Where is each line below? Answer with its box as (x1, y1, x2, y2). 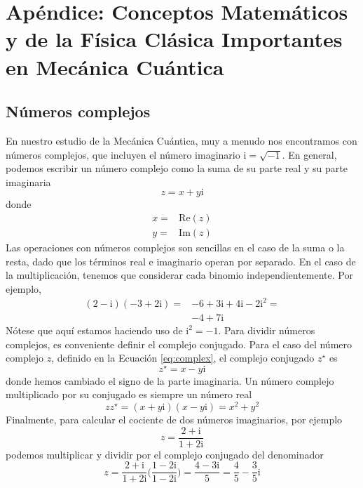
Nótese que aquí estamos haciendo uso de (6, 322, 183, 337)
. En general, (282, 147, 337, 161)
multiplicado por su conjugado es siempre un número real (6, 387, 252, 402)
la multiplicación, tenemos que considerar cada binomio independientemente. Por (6, 268, 353, 282)
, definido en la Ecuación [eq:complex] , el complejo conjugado (51, 350, 315, 365)
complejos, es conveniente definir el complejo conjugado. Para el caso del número (6, 336, 352, 351)
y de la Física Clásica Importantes (6, 25, 343, 53)
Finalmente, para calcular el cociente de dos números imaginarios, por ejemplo (6, 412, 343, 427)
